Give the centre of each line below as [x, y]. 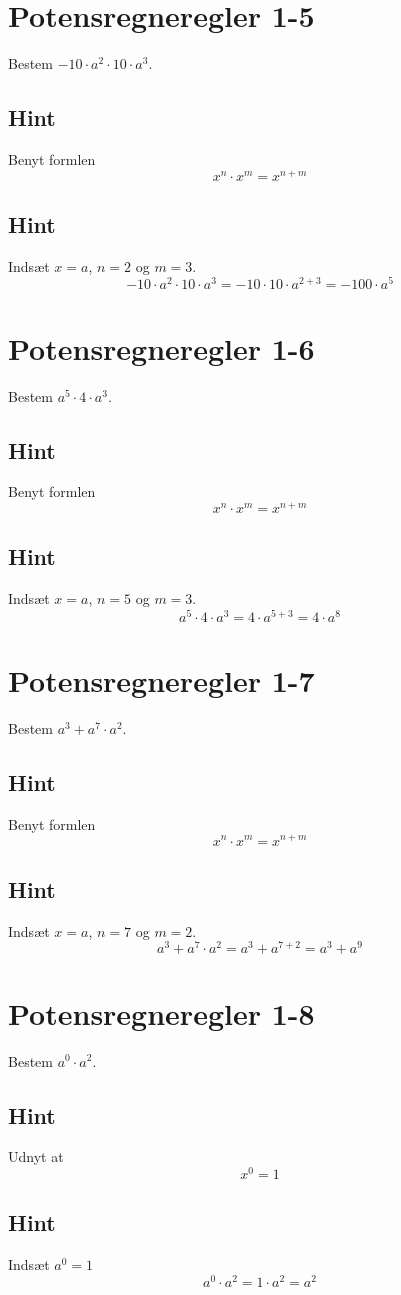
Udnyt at [36, 1156]
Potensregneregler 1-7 [161, 680]
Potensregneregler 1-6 [161, 347]
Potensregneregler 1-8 [161, 1012]
